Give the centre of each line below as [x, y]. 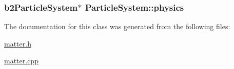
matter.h [18, 43]
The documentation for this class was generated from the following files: [117, 26]
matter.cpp [21, 61]
